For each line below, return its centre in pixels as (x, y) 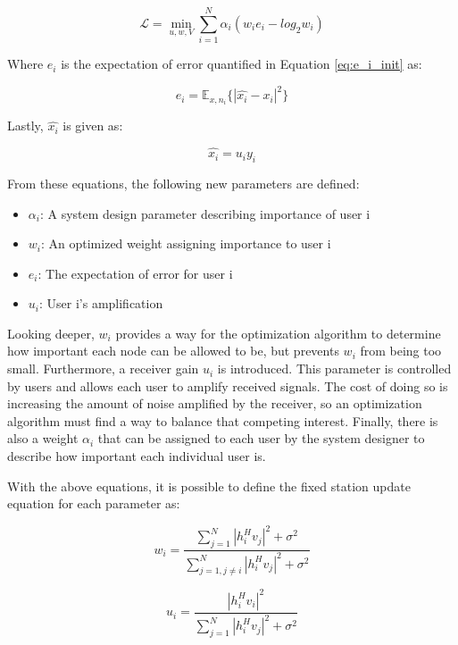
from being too (401, 351)
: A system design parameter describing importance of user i (205, 213)
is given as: (93, 126)
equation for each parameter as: (94, 503)
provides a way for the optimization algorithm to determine (278, 333)
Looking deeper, (51, 333)
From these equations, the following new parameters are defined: (183, 183)
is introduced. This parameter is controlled (334, 369)
